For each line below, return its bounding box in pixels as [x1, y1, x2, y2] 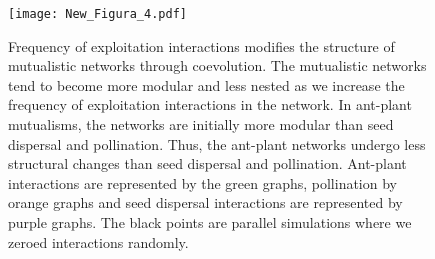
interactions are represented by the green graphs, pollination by [8, 172, 397, 193]
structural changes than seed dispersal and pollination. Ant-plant [8, 153, 407, 174]
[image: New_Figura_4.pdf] [8, 7, 187, 21]
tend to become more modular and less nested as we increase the [8, 74, 405, 95]
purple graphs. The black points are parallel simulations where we [8, 212, 412, 232]
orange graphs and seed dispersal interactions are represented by [8, 192, 403, 213]
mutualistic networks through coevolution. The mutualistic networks [8, 55, 427, 76]
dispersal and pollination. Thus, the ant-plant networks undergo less [8, 133, 426, 154]
